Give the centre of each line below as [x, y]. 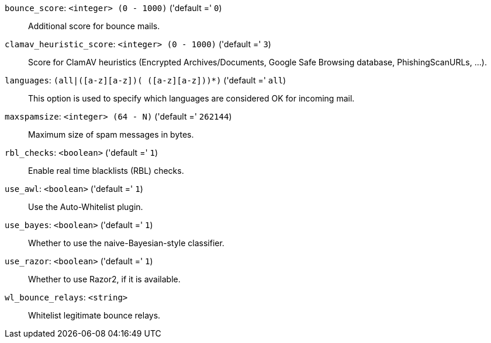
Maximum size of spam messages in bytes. [111, 134]
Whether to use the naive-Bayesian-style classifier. [126, 243]
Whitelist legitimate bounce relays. [94, 315]
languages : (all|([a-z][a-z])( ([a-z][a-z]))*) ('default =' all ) [146, 80]
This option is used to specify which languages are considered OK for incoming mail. [191, 98]
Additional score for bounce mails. [94, 26]
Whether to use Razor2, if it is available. [104, 279]
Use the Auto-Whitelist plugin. [86, 207]
